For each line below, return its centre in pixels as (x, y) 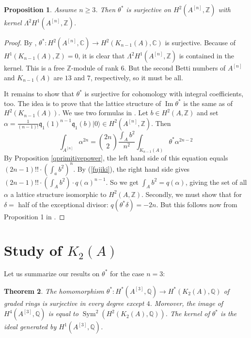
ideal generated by (30, 327)
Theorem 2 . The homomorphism (54, 291)
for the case (127, 273)
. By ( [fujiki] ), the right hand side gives (132, 169)
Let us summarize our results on (52, 273)
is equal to (63, 313)
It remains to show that (39, 94)
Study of (33, 250)
